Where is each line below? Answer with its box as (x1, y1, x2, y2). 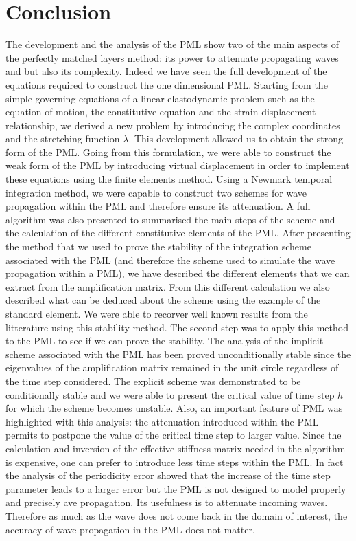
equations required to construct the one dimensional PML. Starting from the (5, 77, 328, 91)
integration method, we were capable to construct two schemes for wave (5, 185, 307, 199)
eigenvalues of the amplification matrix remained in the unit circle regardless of (5, 360, 339, 375)
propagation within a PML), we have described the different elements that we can (5, 266, 350, 280)
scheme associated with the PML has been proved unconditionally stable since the (5, 346, 351, 361)
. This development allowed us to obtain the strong (128, 131, 343, 146)
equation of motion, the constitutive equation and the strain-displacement (5, 104, 316, 119)
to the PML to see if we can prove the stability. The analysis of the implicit (5, 333, 324, 348)
